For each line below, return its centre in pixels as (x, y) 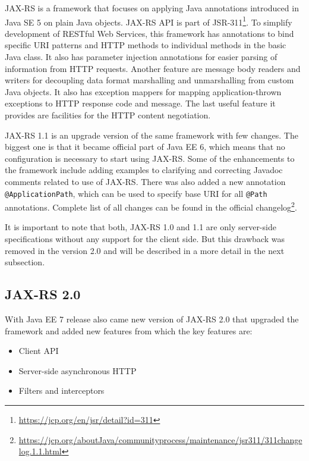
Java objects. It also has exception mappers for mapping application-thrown (143, 91)
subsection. (25, 262)
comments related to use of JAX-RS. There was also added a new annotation (145, 181)
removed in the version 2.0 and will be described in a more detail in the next (145, 250)
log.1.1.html (40, 451)
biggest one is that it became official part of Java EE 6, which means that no (145, 147)
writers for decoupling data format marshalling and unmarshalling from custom (149, 80)
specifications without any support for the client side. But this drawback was (145, 239)
